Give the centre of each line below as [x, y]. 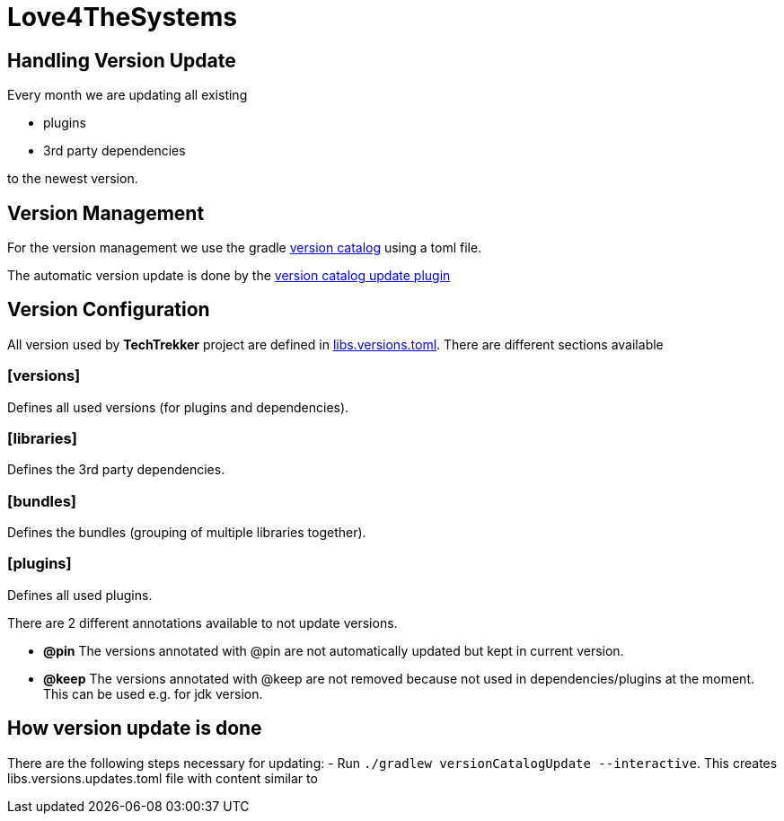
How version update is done [135, 728]
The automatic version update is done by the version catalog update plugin [229, 276]
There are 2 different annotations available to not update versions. [203, 622]
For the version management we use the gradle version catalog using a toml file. [245, 248]
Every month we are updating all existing [128, 95]
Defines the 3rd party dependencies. [116, 470]
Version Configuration [109, 310]
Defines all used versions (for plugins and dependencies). [178, 407]
